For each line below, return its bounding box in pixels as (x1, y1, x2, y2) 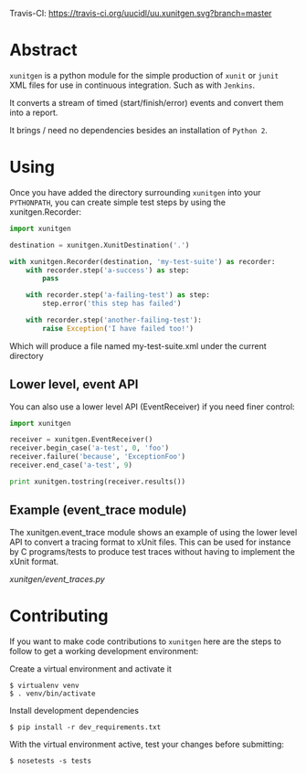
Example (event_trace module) (9, 503, 187, 518)
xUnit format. (9, 556, 59, 567)
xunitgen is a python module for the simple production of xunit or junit (9, 69, 280, 80)
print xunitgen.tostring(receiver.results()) (9, 477, 185, 486)
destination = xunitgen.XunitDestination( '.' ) (9, 240, 190, 249)
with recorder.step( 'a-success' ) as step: (26, 265, 190, 275)
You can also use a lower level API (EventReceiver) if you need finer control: (9, 401, 295, 412)
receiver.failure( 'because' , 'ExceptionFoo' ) (9, 452, 185, 461)
